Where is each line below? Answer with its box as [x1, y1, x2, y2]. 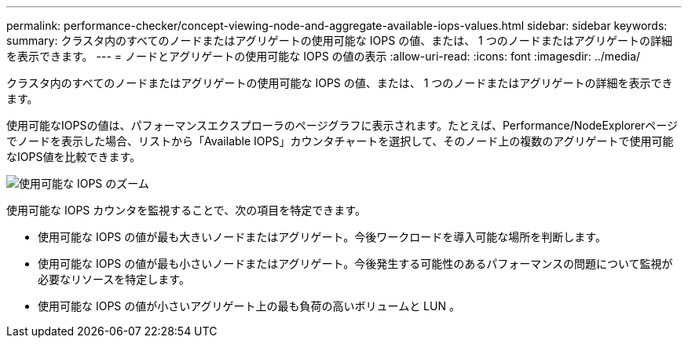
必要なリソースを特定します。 [38, 273, 190, 286]
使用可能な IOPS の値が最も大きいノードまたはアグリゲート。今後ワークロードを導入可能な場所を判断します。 [38, 230, 606, 243]
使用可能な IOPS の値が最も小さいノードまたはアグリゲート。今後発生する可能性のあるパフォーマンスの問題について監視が [38, 257, 673, 270]
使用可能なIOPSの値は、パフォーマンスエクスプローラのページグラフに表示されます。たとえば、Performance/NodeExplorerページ [6, 119, 679, 132]
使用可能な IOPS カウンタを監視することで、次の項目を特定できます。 [6, 203, 366, 217]
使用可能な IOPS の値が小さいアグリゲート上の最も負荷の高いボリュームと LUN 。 [38, 299, 460, 313]
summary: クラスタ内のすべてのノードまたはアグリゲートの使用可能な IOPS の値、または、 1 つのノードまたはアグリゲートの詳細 [6, 34, 672, 47]
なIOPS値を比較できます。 [6, 150, 141, 163]
